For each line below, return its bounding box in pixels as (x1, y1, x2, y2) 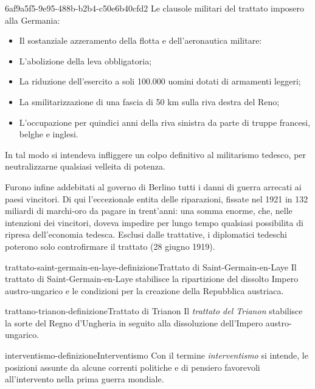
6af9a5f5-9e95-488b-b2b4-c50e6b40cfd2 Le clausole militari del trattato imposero (5, 2, 305, 14)
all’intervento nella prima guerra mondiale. (5, 373, 164, 385)
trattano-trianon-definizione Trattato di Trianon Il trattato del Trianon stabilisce (5, 305, 303, 317)
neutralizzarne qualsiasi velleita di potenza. (5, 160, 165, 173)
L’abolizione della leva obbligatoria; (19, 54, 152, 67)
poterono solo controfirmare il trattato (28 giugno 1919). (5, 239, 215, 252)
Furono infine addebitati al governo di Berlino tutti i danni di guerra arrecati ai (5, 180, 302, 193)
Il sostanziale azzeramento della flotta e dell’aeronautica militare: (19, 34, 262, 47)
